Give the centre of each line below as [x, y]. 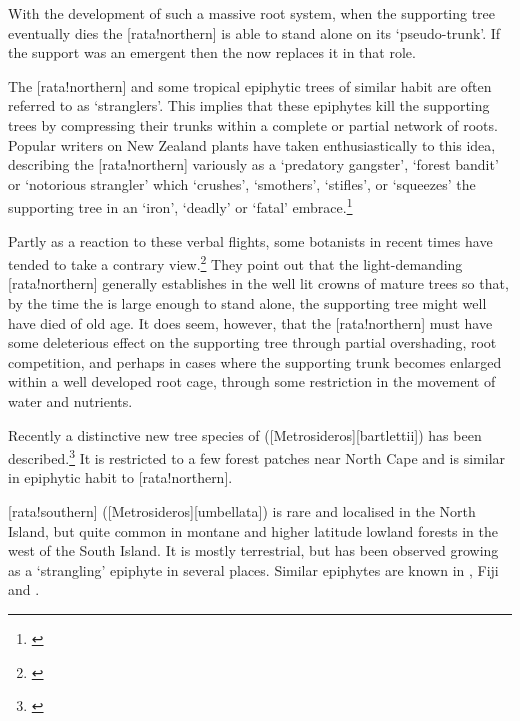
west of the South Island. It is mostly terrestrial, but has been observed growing [253, 550]
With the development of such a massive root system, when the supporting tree [252, 13]
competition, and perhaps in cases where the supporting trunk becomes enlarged [255, 361]
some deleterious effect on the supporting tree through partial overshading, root [252, 342]
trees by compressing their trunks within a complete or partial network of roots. [253, 124]
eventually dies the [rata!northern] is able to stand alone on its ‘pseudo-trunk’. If [254, 32]
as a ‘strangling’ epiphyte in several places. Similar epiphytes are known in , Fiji [253, 569]
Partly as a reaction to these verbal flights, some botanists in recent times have [250, 240]
